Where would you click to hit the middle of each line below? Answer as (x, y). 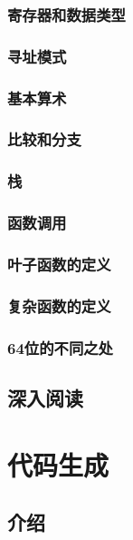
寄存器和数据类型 (66, 14)
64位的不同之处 (60, 347)
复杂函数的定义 (59, 305)
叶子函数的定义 (59, 264)
